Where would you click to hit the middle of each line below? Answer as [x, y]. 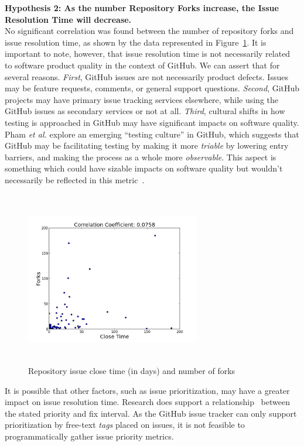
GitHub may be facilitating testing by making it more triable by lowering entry [147, 145]
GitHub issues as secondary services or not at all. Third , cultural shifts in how [145, 111]
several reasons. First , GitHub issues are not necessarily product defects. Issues [146, 76]
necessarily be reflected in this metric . [75, 179]
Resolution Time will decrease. [68, 19]
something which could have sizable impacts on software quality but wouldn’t [144, 168]
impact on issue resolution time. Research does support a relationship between [147, 402]
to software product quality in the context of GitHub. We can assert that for [142, 65]
